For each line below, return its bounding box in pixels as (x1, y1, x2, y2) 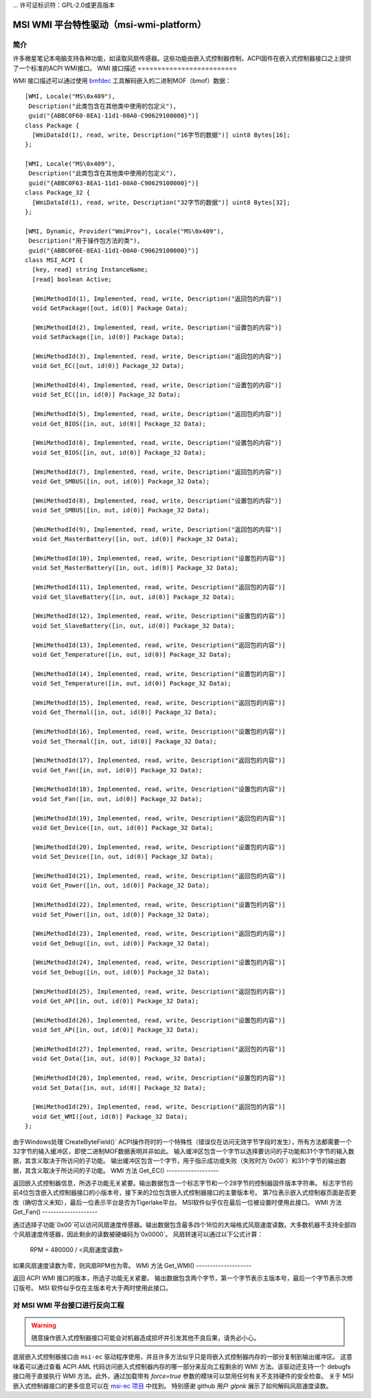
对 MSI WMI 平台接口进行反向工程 (12, 1300, 124, 1310)
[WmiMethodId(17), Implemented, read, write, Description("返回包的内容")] (32, 756, 286, 765)
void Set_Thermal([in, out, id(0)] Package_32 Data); (32, 737, 217, 745)
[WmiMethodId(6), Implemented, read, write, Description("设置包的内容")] (32, 439, 282, 447)
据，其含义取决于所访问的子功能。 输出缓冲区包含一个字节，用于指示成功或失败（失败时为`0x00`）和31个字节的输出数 (12, 1157, 346, 1165)
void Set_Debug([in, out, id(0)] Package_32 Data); (32, 968, 210, 976)
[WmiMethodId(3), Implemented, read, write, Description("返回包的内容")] (32, 352, 282, 360)
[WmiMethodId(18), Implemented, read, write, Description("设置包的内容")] (32, 785, 286, 794)
